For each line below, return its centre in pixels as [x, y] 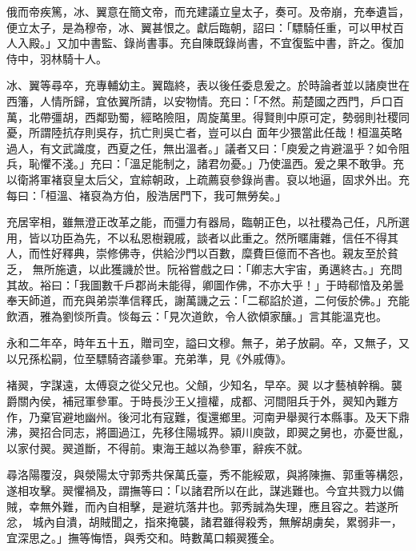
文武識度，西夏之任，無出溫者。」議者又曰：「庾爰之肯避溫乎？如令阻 [230, 148]
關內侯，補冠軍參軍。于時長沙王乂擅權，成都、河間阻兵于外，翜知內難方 [208, 401]
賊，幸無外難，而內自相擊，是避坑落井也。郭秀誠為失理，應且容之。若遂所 [202, 506]
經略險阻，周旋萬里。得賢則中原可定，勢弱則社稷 [269, 116]
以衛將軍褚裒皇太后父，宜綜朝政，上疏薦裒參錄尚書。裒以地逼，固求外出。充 [208, 179]
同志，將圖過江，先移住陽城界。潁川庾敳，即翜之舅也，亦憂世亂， [236, 432]
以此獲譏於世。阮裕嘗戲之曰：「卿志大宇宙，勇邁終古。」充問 [245, 268]
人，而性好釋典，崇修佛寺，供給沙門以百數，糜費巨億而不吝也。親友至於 [197, 253]
